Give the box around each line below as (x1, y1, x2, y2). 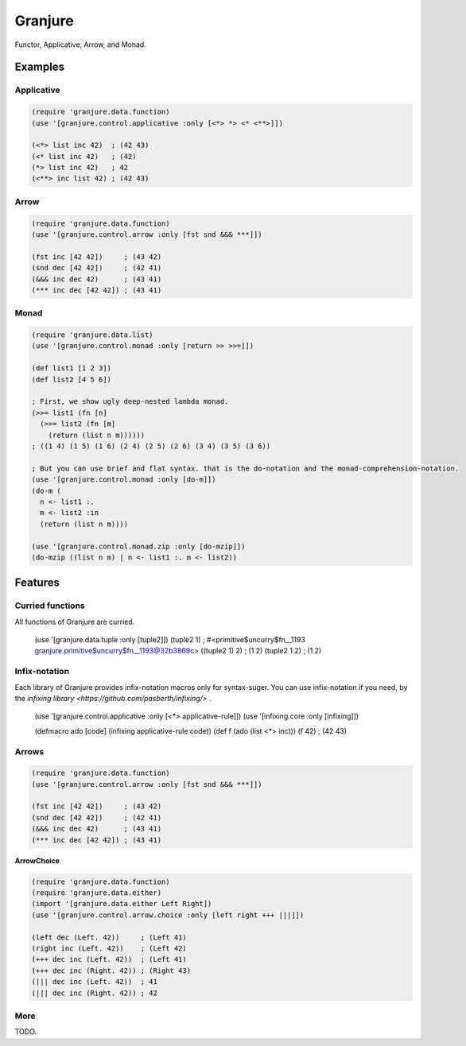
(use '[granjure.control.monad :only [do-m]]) (31, 475, 216, 484)
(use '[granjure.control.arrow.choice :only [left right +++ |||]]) (31, 910, 305, 920)
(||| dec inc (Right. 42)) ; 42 (31, 988, 158, 998)
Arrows (14, 746, 45, 757)
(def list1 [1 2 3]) (31, 364, 111, 373)
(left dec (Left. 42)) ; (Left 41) (31, 932, 187, 942)
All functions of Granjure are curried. (14, 617, 135, 626)
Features (14, 576, 60, 590)
